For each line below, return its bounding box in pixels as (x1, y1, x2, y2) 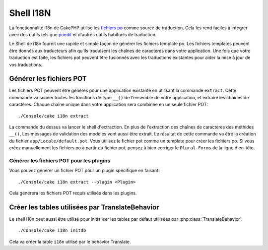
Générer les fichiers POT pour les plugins (9, 157, 111, 164)
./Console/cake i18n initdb (18, 228, 86, 233)
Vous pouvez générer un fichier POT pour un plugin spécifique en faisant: (9, 168, 160, 174)
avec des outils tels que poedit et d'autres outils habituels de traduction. (9, 31, 157, 37)
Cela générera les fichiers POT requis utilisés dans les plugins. (9, 190, 137, 196)
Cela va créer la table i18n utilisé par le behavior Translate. (9, 239, 131, 245)
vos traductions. (9, 62, 42, 67)
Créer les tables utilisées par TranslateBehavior (9, 203, 159, 211)
